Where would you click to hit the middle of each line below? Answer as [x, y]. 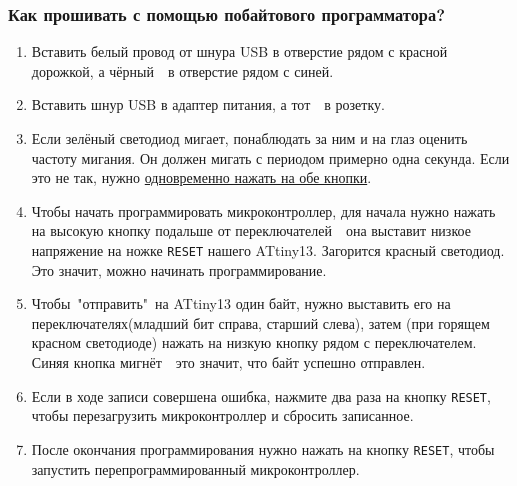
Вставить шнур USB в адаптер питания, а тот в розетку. [208, 104]
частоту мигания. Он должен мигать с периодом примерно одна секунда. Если [270, 157]
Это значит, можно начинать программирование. [179, 269]
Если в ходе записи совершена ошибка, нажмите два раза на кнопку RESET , [261, 395]
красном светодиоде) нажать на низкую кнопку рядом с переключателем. [254, 342]
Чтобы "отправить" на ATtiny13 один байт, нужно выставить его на [241, 303]
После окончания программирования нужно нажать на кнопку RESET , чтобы [263, 448]
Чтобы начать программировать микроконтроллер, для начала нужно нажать [263, 210]
